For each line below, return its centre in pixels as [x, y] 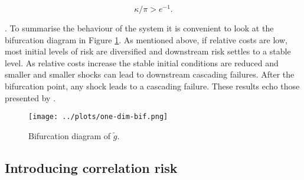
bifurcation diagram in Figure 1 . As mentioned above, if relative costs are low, [146, 39]
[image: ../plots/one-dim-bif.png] [98, 117]
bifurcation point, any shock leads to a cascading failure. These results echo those [152, 86]
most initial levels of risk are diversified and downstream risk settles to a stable [148, 51]
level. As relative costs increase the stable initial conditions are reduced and [142, 62]
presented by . [30, 97]
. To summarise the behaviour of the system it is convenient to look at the [139, 28]
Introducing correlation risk [91, 167]
